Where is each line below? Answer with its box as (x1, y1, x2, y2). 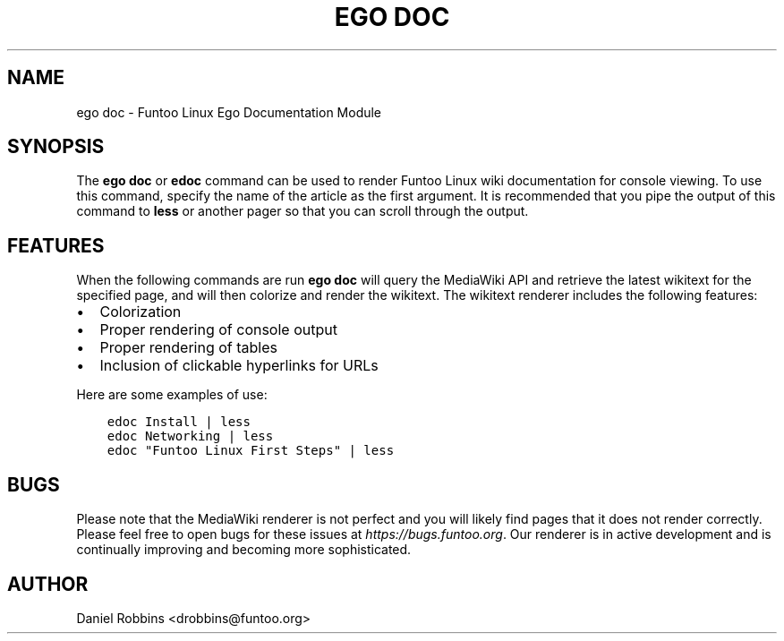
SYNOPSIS (7, 135, 105, 158)
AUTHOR (7, 572, 89, 595)
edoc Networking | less (107, 429, 274, 444)
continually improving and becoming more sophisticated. (76, 542, 412, 558)
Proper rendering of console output (99, 320, 337, 339)
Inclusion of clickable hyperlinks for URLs (99, 356, 379, 375)
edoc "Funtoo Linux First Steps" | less (107, 443, 395, 458)
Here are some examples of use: (76, 387, 268, 403)
